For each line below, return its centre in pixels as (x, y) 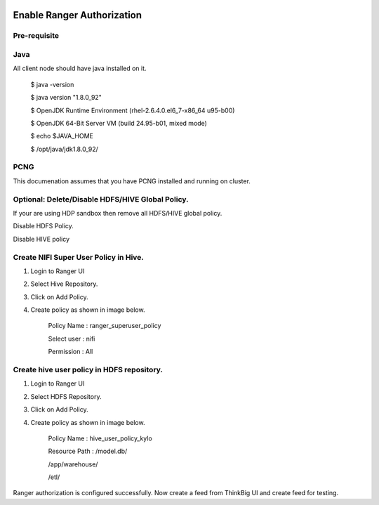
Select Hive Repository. (64, 284)
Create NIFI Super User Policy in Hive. (78, 257)
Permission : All (71, 352)
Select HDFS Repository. (66, 396)
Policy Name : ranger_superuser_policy (105, 326)
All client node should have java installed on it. (80, 68)
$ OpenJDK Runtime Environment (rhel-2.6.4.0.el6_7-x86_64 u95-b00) (133, 110)
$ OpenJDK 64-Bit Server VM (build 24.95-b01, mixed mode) (119, 123)
